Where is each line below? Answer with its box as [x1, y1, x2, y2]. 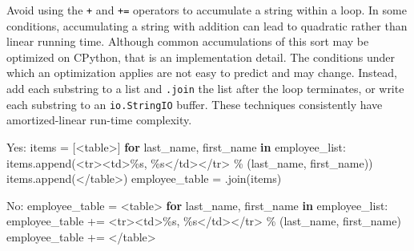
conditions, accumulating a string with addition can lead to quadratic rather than [6, 17, 408, 34]
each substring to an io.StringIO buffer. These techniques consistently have [6, 95, 383, 112]
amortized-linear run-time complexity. [6, 111, 192, 128]
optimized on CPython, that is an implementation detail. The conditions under [6, 48, 395, 65]
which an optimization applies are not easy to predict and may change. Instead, [6, 64, 397, 81]
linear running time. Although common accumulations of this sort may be [6, 33, 369, 50]
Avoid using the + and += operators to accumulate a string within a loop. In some [6, 2, 407, 18]
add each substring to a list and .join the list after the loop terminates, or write [6, 80, 404, 97]
